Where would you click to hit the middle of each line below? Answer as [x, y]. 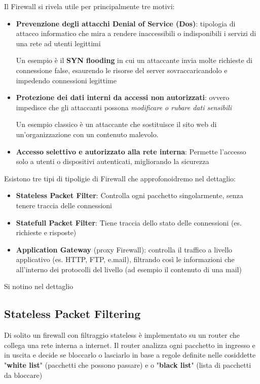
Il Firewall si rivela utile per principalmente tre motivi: [89, 6]
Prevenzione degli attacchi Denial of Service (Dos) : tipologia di [126, 23]
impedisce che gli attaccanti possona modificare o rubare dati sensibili [124, 107]
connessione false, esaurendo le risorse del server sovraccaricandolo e [122, 70]
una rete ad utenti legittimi [58, 43]
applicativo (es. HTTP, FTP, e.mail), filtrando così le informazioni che [125, 259]
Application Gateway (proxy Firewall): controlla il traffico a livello [124, 249]
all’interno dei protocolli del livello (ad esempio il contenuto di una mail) [129, 269]
